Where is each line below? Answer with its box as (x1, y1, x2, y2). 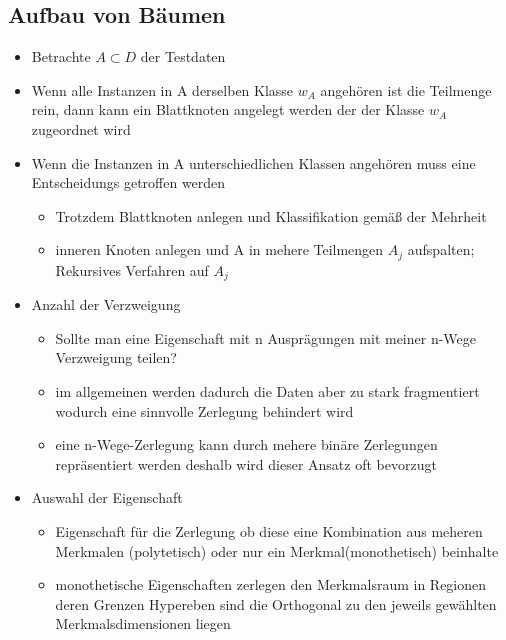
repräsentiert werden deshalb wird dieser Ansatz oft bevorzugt (55, 453, 437, 474)
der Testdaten (140, 46, 226, 67)
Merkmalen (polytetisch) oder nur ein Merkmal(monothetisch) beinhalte (55, 540, 499, 561)
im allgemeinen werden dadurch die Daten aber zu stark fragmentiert (55, 381, 480, 402)
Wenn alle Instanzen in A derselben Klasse (31, 79, 294, 100)
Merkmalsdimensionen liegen (55, 613, 231, 634)
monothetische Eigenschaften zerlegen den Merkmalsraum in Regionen (55, 574, 487, 595)
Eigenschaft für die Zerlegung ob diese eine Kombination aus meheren (55, 521, 483, 542)
